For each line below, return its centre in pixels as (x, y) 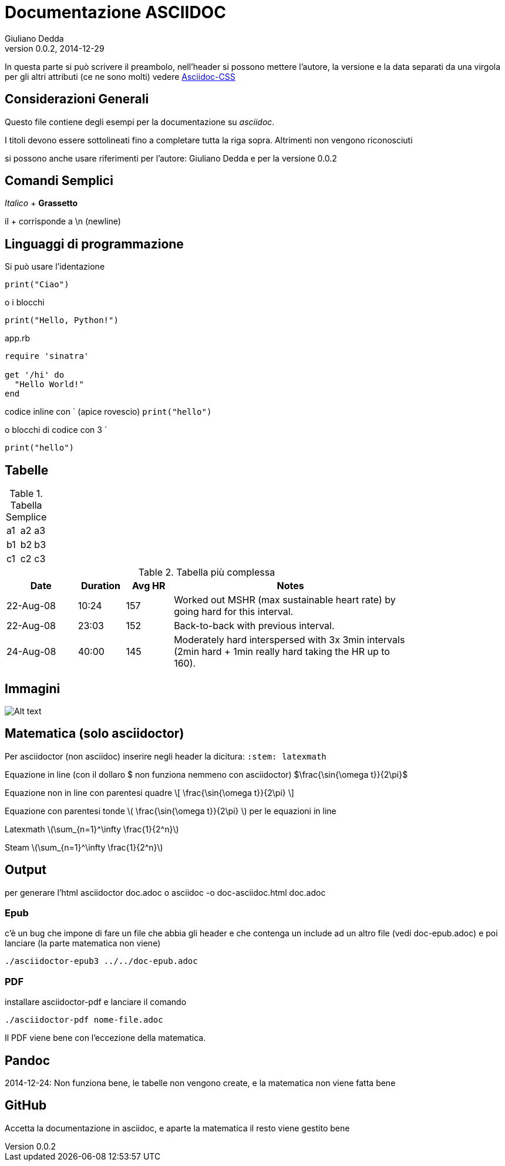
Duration (101, 586)
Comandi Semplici (59, 181)
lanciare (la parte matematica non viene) (83, 943)
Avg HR (149, 586)
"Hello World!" (49, 384)
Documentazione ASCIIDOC (115, 12)
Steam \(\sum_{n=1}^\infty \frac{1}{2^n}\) (84, 847)
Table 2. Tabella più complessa (207, 572)
